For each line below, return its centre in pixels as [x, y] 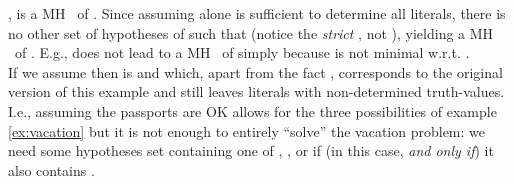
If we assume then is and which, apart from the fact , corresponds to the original [255, 71]
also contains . [51, 169]
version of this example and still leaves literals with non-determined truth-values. [256, 91]
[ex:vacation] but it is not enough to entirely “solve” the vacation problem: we [246, 130]
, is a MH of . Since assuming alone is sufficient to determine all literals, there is [257, 13]
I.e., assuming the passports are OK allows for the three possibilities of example [252, 110]
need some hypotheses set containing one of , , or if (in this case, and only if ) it [251, 150]
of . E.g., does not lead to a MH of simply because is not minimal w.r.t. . [242, 52]
